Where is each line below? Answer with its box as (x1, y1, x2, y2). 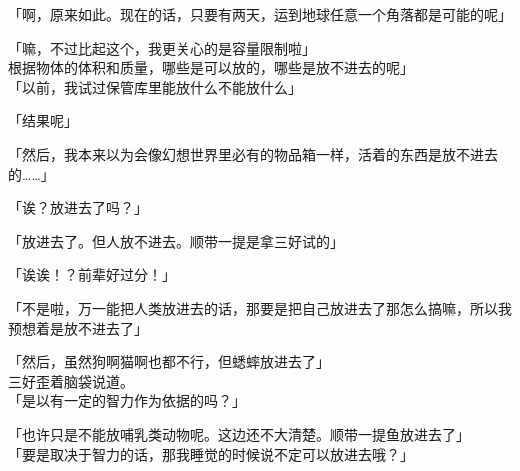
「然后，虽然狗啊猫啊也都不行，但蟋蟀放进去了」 (8, 351, 330, 372)
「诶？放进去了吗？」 (8, 197, 148, 218)
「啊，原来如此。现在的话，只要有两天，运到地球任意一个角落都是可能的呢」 (8, 4, 512, 24)
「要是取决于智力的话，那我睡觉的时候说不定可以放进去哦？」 (8, 443, 414, 464)
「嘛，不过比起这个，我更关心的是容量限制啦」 (8, 37, 316, 58)
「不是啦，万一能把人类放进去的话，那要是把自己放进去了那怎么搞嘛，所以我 (8, 297, 512, 318)
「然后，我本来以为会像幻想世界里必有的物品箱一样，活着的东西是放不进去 (8, 143, 498, 164)
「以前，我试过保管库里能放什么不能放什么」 (8, 76, 302, 97)
